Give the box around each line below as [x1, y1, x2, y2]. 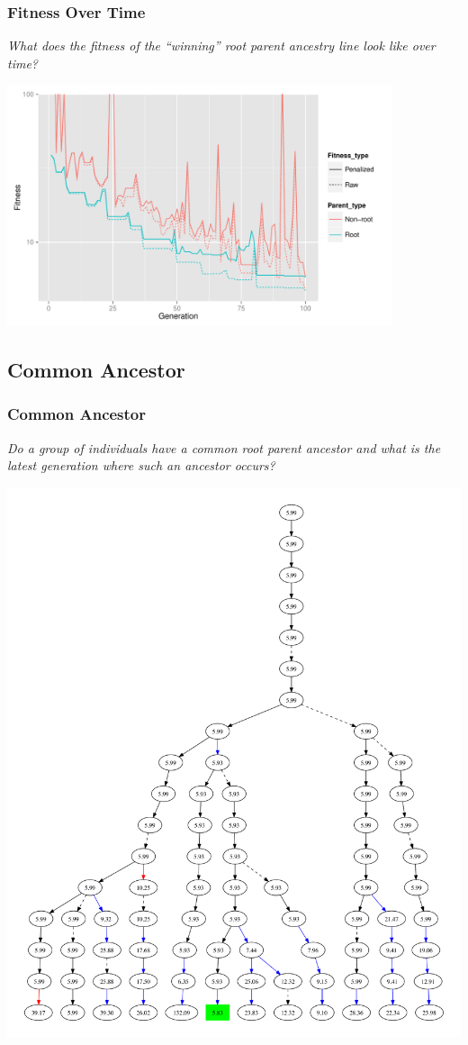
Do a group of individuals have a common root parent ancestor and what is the [7, 438, 441, 457]
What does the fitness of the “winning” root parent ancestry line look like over [7, 36, 436, 55]
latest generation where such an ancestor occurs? [7, 456, 275, 475]
